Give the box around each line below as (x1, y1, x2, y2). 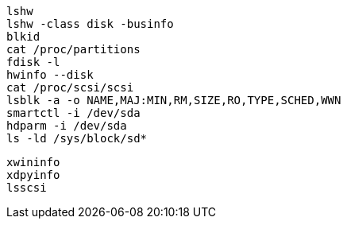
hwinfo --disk (6, 68, 94, 81)
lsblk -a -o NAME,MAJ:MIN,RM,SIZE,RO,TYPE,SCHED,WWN (6, 94, 341, 107)
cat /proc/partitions (6, 43, 141, 56)
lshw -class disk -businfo (6, 17, 174, 30)
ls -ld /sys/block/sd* (6, 132, 148, 145)
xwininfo (6, 156, 60, 169)
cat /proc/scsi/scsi (6, 81, 134, 94)
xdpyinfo (6, 169, 60, 181)
